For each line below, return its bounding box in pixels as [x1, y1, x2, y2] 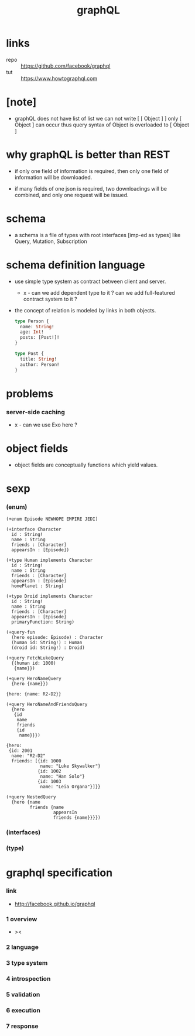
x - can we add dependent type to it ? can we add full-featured [23, 289, 176, 296]
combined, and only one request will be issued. [14, 191, 129, 198]
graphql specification [6, 866, 113, 880]
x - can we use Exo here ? [14, 421, 77, 428]
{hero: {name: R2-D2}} [6, 691, 61, 697]
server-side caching [6, 408, 66, 416]
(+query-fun [6, 629, 35, 635]
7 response [6, 1022, 39, 1030]
